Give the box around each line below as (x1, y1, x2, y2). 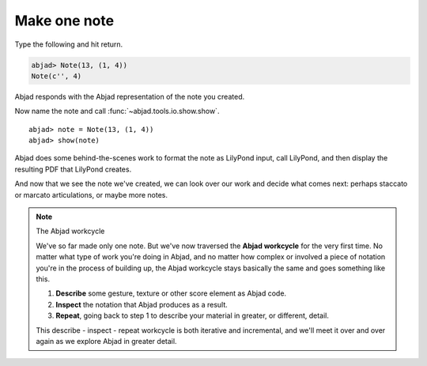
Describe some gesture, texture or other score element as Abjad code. (55, 289, 287, 298)
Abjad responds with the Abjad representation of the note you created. (14, 92, 245, 101)
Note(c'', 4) (31, 71, 82, 81)
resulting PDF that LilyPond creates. (14, 164, 132, 174)
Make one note (14, 12, 115, 29)
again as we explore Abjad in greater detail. (36, 336, 177, 345)
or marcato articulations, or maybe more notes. (14, 190, 168, 199)
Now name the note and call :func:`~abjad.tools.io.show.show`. (14, 107, 220, 116)
